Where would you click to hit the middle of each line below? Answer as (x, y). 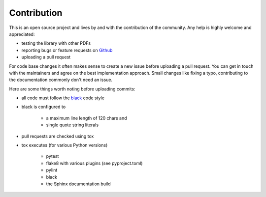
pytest (52, 156)
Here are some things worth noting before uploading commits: (72, 89)
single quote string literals (72, 125)
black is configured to (44, 107)
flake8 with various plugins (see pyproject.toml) (94, 163)
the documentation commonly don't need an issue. (61, 80)
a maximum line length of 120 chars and (87, 118)
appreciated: (22, 34)
